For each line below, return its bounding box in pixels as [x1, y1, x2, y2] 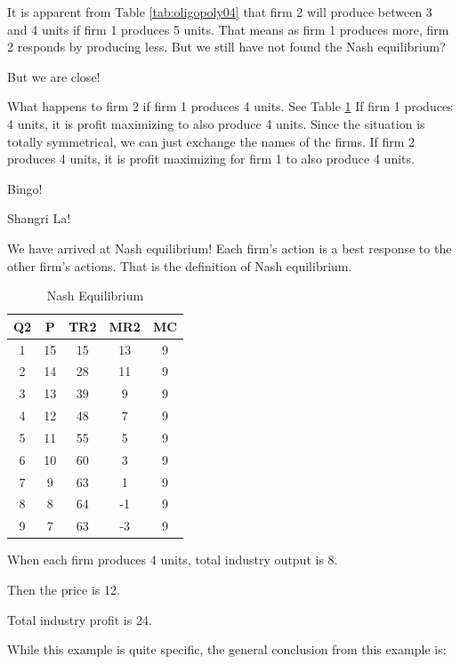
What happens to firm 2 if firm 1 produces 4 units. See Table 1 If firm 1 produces [7, 97, 453, 116]
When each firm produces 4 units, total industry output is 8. [7, 550, 338, 569]
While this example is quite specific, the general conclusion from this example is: [7, 640, 447, 659]
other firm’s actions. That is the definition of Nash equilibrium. [7, 256, 352, 275]
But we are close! [7, 67, 101, 85]
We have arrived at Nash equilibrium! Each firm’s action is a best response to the [7, 238, 452, 257]
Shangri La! [7, 209, 71, 228]
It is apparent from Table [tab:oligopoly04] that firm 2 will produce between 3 [7, 3, 432, 20]
